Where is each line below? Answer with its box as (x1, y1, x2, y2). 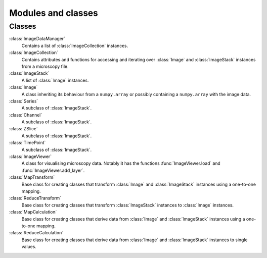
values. (21, 244, 37, 250)
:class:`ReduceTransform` (9, 195, 61, 201)
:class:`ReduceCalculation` (9, 230, 64, 236)
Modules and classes (9, 7, 98, 18)
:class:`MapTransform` (9, 174, 55, 180)
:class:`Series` (9, 98, 38, 104)
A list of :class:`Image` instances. (21, 77, 89, 83)
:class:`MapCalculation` (9, 209, 57, 215)
